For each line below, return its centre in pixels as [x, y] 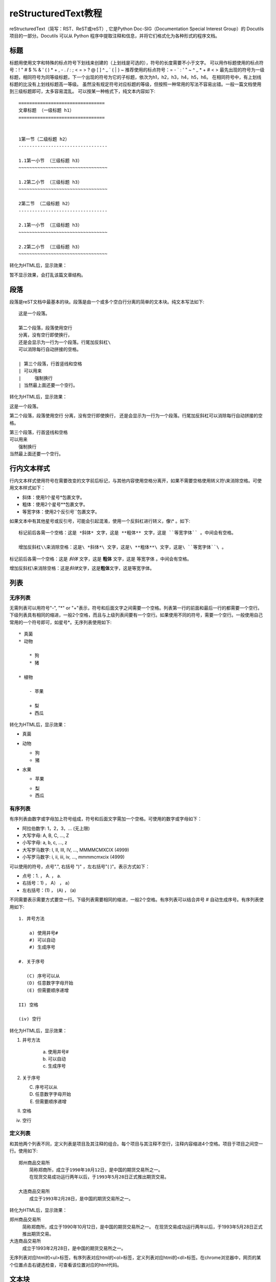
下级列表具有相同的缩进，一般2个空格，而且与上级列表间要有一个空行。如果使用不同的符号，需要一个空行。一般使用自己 [136, 615]
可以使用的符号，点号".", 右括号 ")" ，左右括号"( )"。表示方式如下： [80, 866]
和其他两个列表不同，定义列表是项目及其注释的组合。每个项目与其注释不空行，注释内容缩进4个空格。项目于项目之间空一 [136, 1144]
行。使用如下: [24, 1151]
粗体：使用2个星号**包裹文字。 [55, 505]
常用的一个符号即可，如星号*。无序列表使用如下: [61, 622]
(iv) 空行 [30, 1019]
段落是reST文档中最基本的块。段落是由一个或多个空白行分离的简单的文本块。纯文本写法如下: [107, 302]
